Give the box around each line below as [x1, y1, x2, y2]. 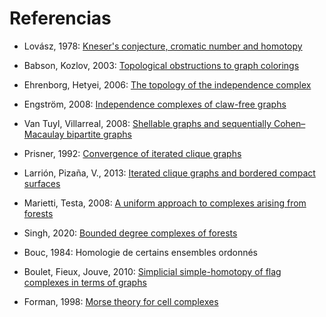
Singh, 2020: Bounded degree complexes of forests [23, 227, 238, 239]
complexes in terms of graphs [23, 276, 147, 288]
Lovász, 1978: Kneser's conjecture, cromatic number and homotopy [23, 40, 303, 52]
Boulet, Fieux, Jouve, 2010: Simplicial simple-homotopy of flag [23, 265, 282, 277]
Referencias [9, 7, 112, 30]
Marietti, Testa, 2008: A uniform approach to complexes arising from [23, 197, 307, 209]
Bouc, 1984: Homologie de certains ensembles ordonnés [23, 246, 258, 258]
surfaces [23, 177, 61, 189]
